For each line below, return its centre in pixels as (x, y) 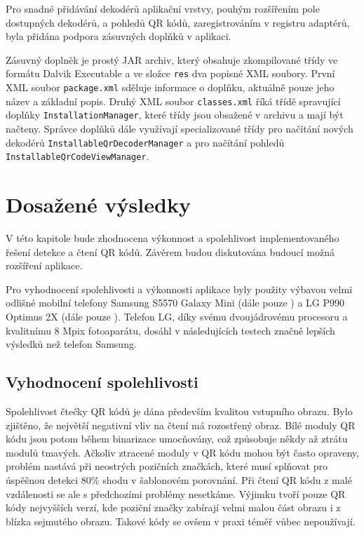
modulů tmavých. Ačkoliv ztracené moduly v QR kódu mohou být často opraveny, (182, 452)
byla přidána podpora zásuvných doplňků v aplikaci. (119, 36)
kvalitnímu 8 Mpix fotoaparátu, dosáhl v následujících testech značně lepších (170, 330)
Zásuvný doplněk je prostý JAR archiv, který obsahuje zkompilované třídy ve (172, 59)
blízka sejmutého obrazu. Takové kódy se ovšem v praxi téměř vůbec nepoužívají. (181, 521)
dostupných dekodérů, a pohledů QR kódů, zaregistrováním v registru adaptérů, (178, 22)
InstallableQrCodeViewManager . (77, 156)
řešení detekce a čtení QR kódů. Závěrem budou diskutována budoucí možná (170, 251)
